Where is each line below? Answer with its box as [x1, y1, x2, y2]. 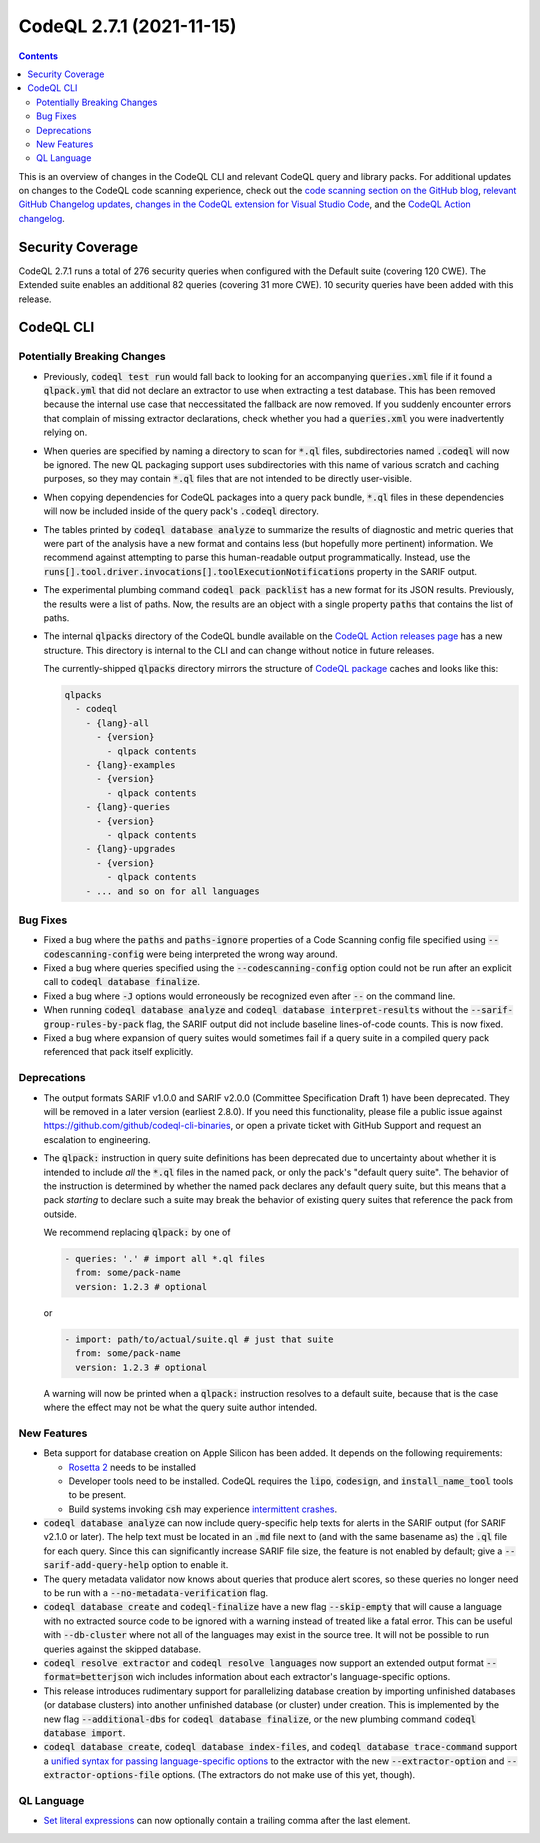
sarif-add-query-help [43, 1560, 150, 1571]
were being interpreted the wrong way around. [146, 948, 339, 960]
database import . [43, 1726, 126, 1739]
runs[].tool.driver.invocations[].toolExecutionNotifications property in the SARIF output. [43, 565, 478, 577]
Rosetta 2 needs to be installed [68, 1461, 197, 1473]
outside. [43, 1208, 77, 1220]
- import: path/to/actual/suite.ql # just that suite [64, 1333, 334, 1345]
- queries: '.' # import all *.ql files [64, 1253, 265, 1265]
